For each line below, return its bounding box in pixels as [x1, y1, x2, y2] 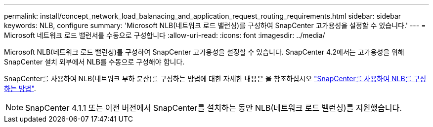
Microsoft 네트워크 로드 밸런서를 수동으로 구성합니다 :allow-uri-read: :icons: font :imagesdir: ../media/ [4, 31, 325, 39]
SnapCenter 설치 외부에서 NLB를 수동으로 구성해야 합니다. [4, 58, 185, 66]
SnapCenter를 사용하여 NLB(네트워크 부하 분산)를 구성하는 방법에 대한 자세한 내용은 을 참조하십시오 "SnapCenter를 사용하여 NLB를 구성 [4, 74, 427, 83]
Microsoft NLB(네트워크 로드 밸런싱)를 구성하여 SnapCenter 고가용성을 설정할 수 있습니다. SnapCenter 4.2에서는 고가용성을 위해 [4, 48, 404, 56]
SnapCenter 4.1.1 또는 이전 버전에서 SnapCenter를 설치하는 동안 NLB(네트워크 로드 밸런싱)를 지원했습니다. [25, 103, 402, 113]
